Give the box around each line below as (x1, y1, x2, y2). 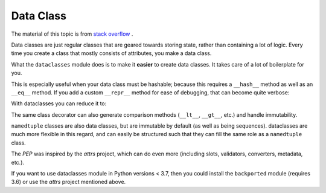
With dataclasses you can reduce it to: (11, 100, 107, 107)
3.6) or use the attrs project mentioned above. (11, 178, 126, 186)
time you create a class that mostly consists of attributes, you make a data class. (11, 50, 212, 57)
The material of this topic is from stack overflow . (11, 30, 133, 38)
